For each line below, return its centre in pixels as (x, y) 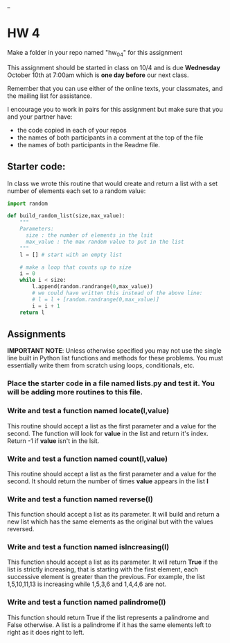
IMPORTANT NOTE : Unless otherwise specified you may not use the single (114, 351)
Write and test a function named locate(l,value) (88, 411)
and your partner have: (40, 117)
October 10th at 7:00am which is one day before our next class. (98, 75)
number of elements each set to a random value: (77, 191)
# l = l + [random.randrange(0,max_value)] (96, 299)
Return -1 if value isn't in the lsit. (53, 441)
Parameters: (37, 229)
